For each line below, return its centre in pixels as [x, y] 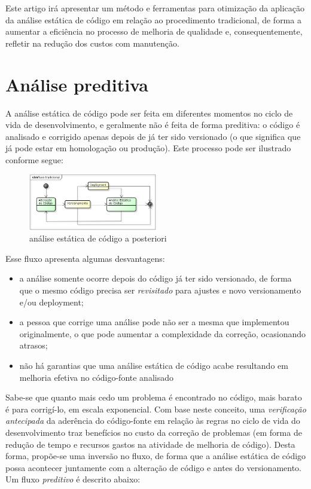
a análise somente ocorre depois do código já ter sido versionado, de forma [155, 278]
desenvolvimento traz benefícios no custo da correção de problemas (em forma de [154, 432]
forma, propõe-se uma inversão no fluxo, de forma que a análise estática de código [156, 456]
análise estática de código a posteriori [98, 238]
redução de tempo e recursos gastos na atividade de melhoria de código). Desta [150, 444]
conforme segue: [34, 159]
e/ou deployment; [51, 302]
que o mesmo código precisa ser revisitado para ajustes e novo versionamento [160, 290]
